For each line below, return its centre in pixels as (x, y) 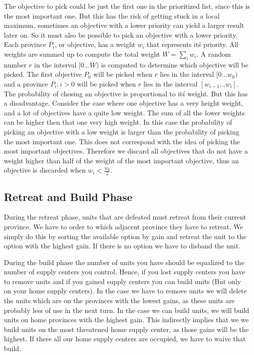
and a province (26, 83)
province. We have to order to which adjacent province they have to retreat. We (124, 226)
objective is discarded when (45, 170)
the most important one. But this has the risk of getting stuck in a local (112, 15)
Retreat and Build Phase (68, 196)
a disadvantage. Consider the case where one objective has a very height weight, (124, 103)
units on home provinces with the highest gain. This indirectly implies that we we (126, 320)
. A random (214, 54)
